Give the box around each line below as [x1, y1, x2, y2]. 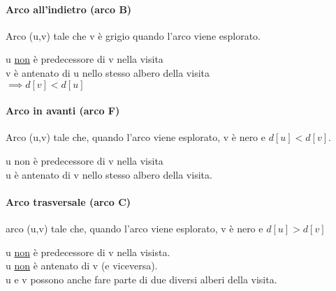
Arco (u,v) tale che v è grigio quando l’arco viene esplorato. [6, 28, 261, 43]
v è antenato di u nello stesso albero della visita [6, 65, 210, 80]
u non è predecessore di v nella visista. [6, 244, 170, 259]
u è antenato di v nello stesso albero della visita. [6, 167, 212, 181]
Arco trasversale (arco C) [6, 194, 131, 209]
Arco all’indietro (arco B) [6, 1, 132, 16]
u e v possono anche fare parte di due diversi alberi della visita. [6, 271, 277, 286]
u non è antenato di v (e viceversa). [6, 258, 158, 273]
